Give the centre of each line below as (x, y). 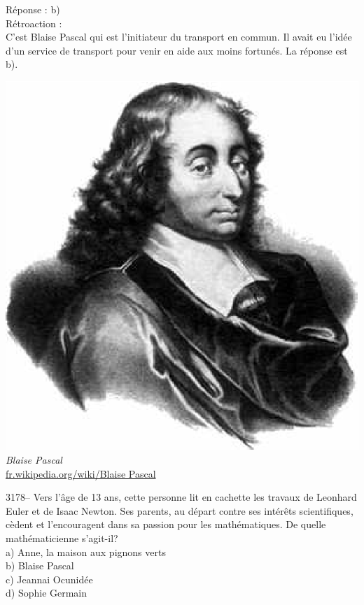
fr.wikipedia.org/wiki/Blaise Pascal (81, 473)
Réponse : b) (33, 9)
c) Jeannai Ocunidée (49, 579)
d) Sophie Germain (47, 593)
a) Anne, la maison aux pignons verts (86, 551)
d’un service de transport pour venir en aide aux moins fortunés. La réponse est (177, 50)
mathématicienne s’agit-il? (62, 538)
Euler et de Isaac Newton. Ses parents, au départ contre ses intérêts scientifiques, (180, 510)
